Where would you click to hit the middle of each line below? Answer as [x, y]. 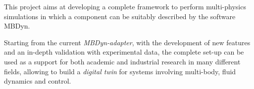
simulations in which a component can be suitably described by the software [120, 16]
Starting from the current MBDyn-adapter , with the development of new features [127, 42]
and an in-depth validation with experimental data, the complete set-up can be [124, 52]
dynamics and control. [38, 81]
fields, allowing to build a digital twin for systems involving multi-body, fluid [120, 71]
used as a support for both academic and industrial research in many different [122, 61]
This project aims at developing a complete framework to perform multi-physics [125, 6]
